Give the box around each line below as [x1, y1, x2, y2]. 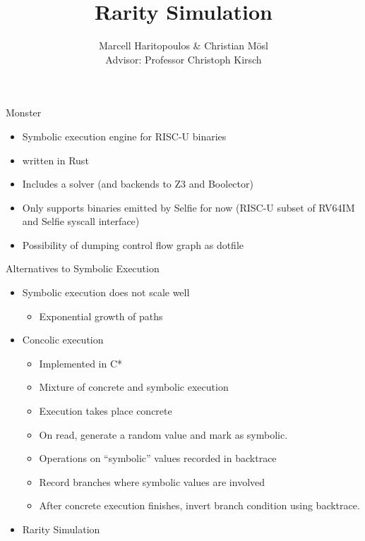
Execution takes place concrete [39, 403, 172, 418]
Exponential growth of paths [39, 308, 163, 323]
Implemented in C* [39, 355, 123, 370]
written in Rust [22, 152, 89, 167]
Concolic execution [22, 332, 104, 347]
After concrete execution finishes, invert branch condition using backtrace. [39, 498, 360, 513]
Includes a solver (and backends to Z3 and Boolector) [22, 176, 253, 191]
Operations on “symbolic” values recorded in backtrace [39, 451, 277, 466]
